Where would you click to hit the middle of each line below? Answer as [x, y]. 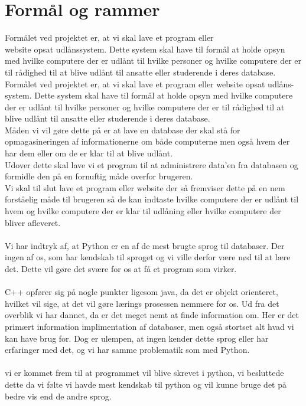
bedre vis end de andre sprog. [58, 396]
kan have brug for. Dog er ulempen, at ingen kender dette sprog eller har [137, 338]
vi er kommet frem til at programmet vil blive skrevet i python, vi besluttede [144, 373]
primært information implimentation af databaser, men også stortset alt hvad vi [149, 326]
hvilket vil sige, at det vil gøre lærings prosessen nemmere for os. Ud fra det [142, 303]
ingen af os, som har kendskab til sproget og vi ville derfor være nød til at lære [148, 257]
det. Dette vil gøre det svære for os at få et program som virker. [121, 269]
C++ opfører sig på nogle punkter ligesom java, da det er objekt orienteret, [141, 292]
